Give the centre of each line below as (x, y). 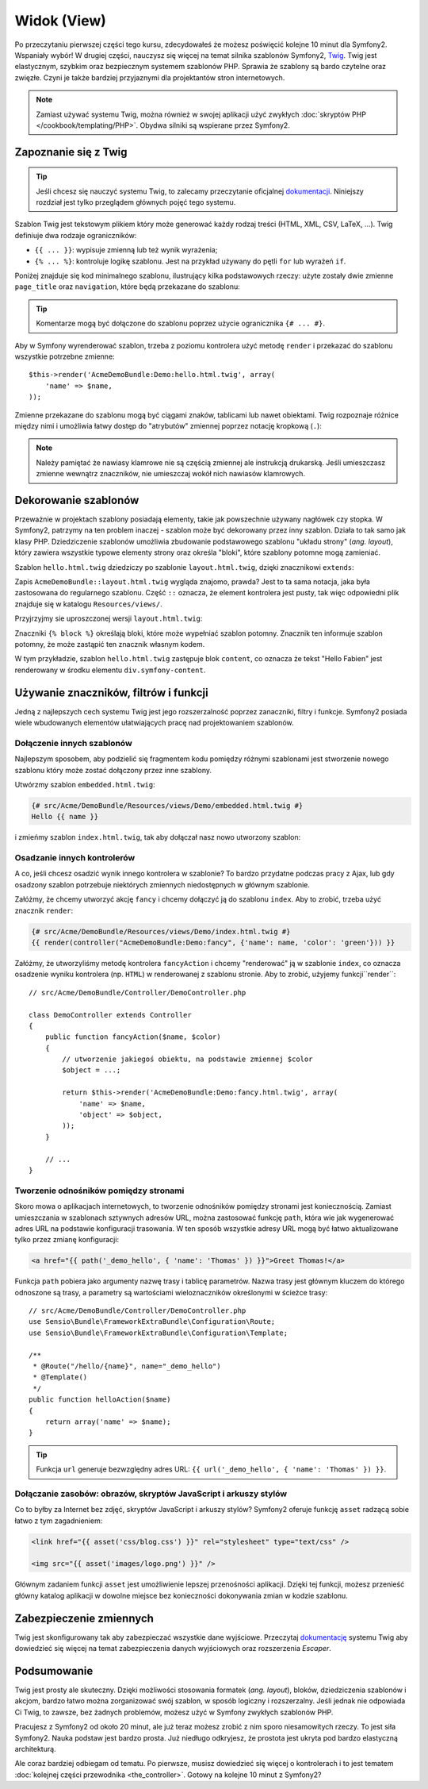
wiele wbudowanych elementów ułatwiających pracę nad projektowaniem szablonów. (154, 723)
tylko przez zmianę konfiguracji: (67, 1240)
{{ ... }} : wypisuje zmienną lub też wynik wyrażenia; (126, 250)
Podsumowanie (54, 1671)
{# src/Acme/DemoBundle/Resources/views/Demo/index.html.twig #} (161, 931)
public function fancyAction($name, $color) (133, 1037)
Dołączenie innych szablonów (73, 743)
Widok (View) (61, 21)
